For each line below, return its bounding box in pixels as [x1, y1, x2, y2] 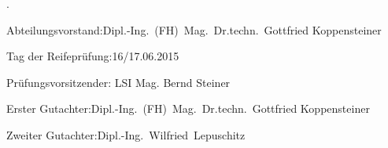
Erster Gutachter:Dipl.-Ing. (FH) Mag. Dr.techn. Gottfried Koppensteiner [6, 100, 370, 117]
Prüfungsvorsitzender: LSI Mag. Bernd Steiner [6, 74, 231, 90]
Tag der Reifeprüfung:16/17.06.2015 [6, 48, 179, 64]
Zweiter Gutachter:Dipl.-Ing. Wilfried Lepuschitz [6, 126, 246, 143]
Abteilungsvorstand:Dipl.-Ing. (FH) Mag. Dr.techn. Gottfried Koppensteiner [6, 21, 382, 38]
